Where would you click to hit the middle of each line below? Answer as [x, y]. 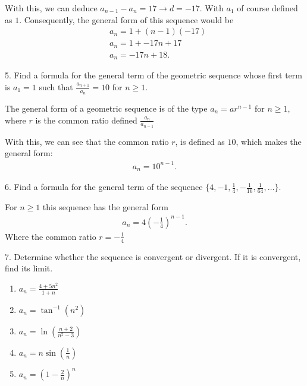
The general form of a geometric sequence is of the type [106, 108]
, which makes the [269, 141]
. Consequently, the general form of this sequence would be [126, 19]
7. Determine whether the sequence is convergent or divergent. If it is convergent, [153, 256]
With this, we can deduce [51, 8]
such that [56, 86]
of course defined [267, 8]
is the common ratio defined [86, 120]
